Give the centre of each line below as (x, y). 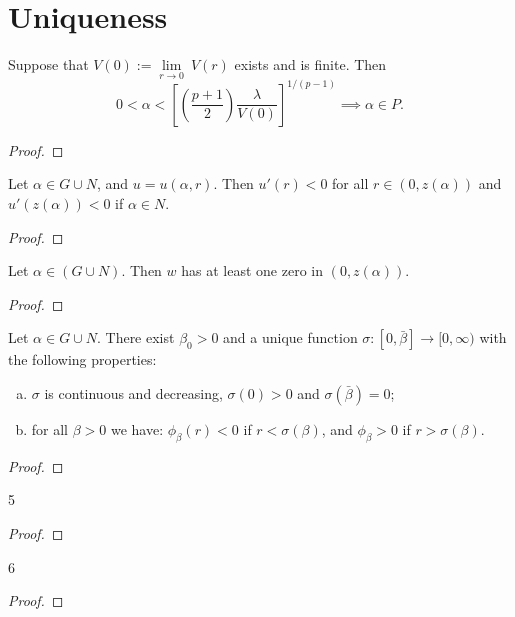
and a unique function (290, 337)
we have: (137, 429)
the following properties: (82, 359)
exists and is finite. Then (310, 64)
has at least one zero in (252, 270)
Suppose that (48, 64)
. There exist (135, 337)
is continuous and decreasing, (133, 393)
